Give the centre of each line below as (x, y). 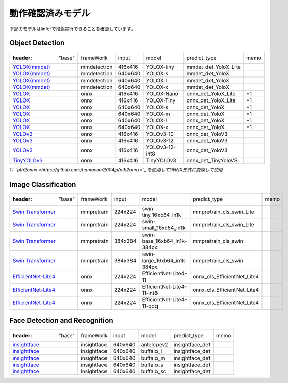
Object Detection (37, 43)
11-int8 (150, 293)
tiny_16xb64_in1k (162, 215)
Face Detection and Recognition (61, 321)
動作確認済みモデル (50, 13)
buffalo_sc (153, 371)
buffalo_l (151, 351)
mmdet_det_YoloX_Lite (213, 67)
